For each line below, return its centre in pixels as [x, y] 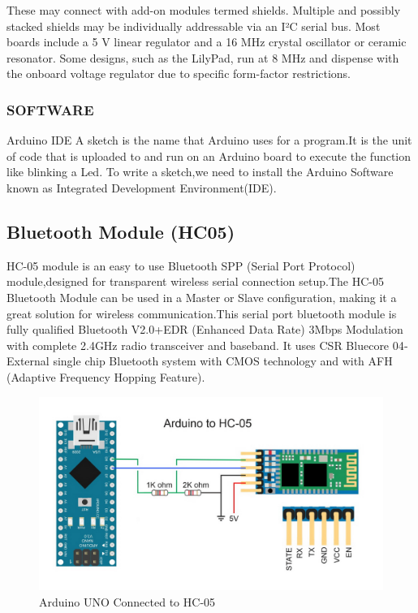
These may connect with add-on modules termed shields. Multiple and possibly [204, 10]
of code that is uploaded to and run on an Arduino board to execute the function [209, 155]
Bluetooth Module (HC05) [121, 231]
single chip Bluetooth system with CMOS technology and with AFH [223, 361]
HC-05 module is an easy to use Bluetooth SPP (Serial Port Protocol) [181, 265]
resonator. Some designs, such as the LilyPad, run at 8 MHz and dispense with [203, 57]
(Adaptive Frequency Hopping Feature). [106, 376]
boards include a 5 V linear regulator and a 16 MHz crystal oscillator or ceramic [207, 42]
